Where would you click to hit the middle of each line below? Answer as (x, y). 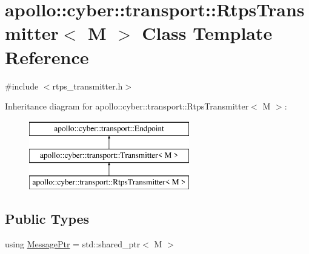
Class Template (207, 33)
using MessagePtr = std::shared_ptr (73, 243)
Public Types (47, 219)
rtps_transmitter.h (88, 86)
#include (22, 86)
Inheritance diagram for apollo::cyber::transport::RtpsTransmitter (127, 106)
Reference (47, 57)
